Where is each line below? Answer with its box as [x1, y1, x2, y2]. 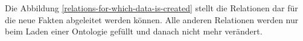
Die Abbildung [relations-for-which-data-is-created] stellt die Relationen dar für [5, 2, 298, 14]
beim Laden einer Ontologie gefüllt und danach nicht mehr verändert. [5, 25, 263, 37]
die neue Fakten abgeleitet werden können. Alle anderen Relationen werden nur [5, 13, 299, 26]
